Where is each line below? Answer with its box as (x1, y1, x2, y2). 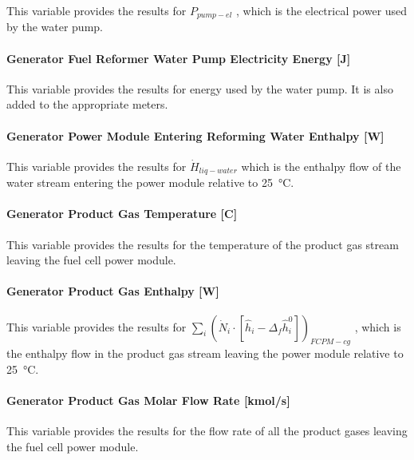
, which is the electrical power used (236, 2, 408, 18)
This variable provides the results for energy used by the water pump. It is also (6, 80, 393, 97)
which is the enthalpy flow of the (241, 157, 401, 174)
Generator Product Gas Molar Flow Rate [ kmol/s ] (6, 392, 290, 409)
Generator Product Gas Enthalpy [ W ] (6, 283, 219, 299)
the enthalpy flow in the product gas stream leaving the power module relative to (6, 345, 404, 362)
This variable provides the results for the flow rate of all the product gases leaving (6, 422, 408, 439)
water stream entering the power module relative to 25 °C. (6, 174, 294, 191)
